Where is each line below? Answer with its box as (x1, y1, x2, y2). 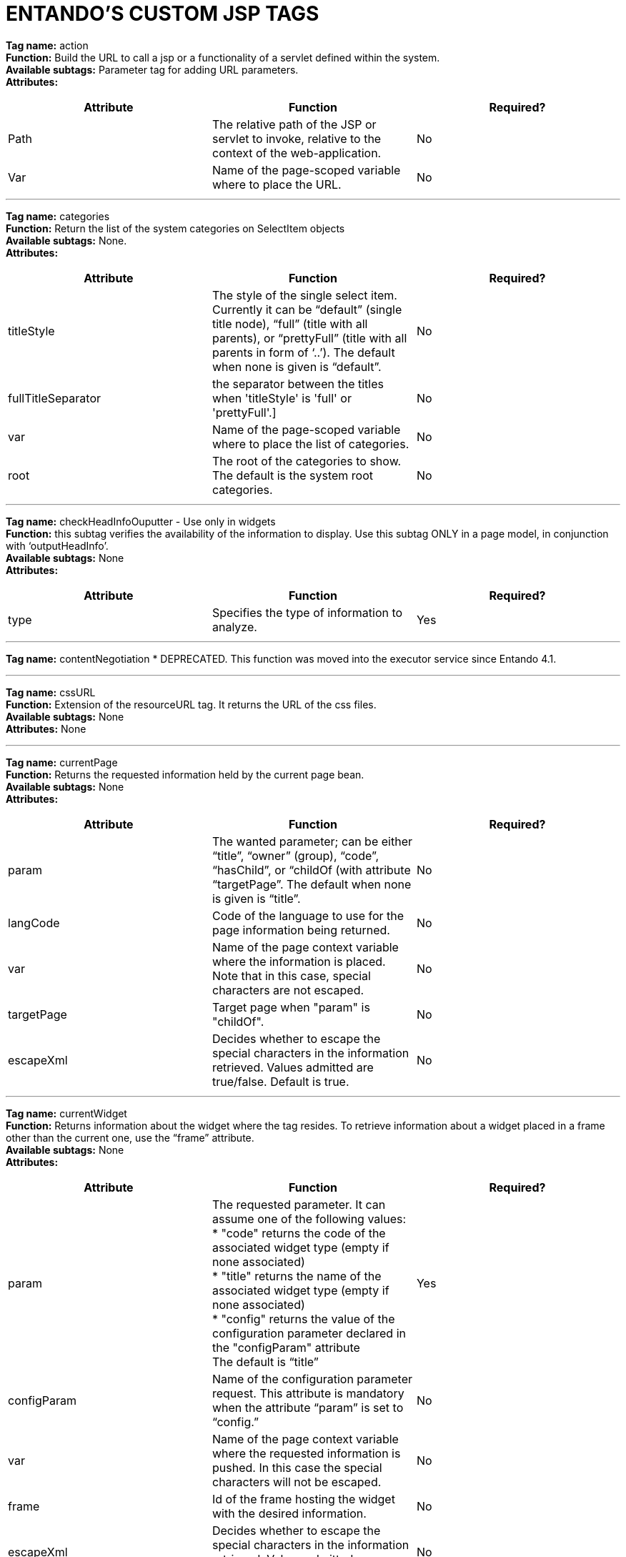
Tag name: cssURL (6, 686, 96, 698)
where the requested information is (212, 1445, 401, 1460)
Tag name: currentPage (6, 756, 118, 768)
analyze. (212, 619, 257, 634)
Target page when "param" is (212, 999, 370, 1014)
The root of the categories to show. (212, 453, 402, 468)
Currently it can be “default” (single (212, 302, 402, 317)
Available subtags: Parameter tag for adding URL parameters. (6, 63, 299, 76)
